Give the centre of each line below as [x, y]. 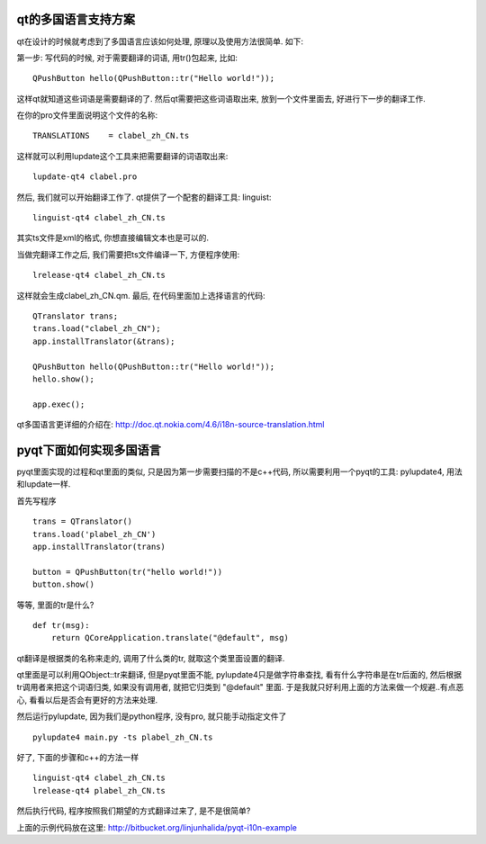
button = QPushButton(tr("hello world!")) [128, 572]
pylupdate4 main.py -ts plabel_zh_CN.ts [123, 737]
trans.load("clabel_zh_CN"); [97, 329]
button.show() [63, 584]
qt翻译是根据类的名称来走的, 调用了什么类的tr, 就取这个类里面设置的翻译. [151, 658]
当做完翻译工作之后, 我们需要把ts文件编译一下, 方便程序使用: [128, 254]
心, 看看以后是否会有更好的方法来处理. [87, 700]
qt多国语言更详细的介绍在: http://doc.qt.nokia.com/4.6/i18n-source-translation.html [171, 425]
